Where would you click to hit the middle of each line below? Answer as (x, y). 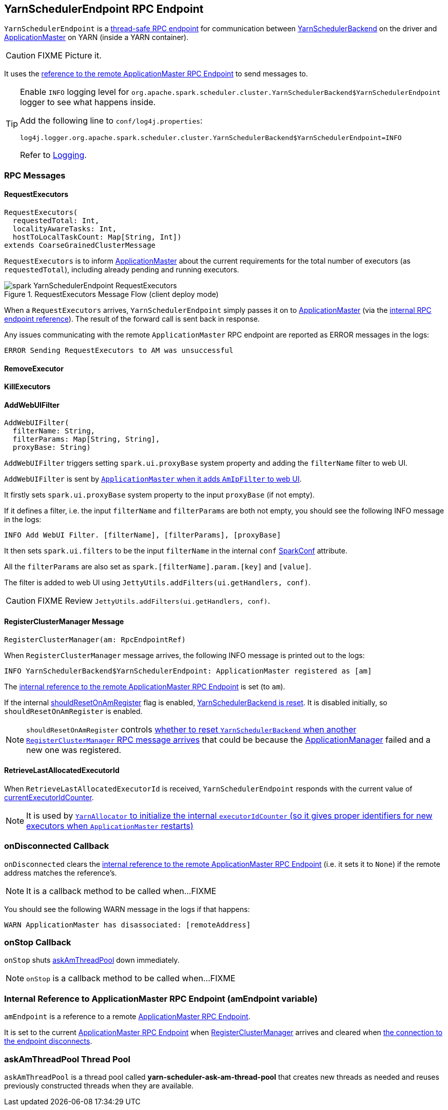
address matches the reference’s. (61, 873)
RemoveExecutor (34, 368)
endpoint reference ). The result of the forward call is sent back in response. (132, 319)
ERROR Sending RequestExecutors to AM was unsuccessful (119, 351)
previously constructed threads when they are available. (99, 1085)
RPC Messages (35, 175)
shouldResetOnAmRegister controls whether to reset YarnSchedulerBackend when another (191, 729)
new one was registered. (74, 750)
